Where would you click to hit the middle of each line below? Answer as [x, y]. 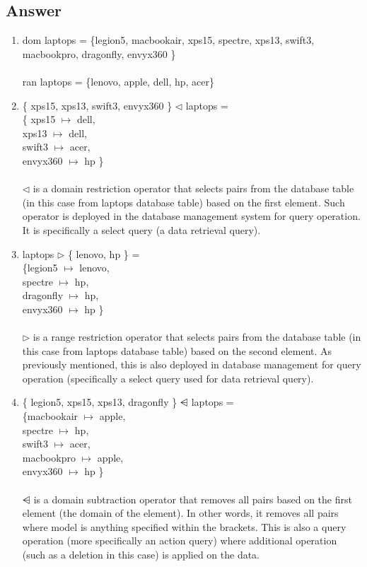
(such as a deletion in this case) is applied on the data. [141, 554]
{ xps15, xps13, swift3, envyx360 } [97, 105]
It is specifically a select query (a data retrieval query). [141, 229]
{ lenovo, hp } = [104, 253]
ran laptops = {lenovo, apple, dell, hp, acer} [118, 81]
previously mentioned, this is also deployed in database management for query [192, 364]
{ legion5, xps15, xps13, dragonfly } [100, 402]
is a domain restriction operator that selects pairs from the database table [193, 188]
